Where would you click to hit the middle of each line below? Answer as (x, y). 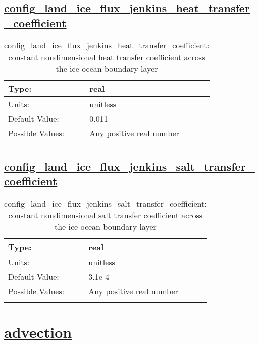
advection (38, 332)
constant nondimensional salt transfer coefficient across (106, 215)
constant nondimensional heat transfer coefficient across (107, 57)
